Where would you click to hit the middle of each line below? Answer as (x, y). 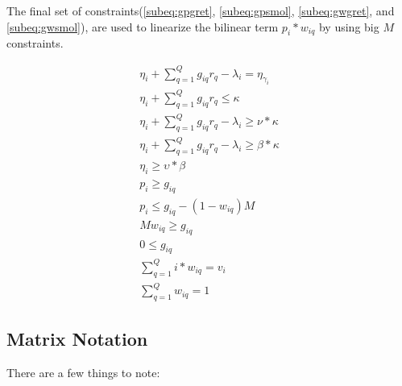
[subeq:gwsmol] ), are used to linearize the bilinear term (143, 26)
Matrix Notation (77, 339)
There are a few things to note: (83, 373)
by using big (349, 26)
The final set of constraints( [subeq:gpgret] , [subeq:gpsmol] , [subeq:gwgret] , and (201, 10)
